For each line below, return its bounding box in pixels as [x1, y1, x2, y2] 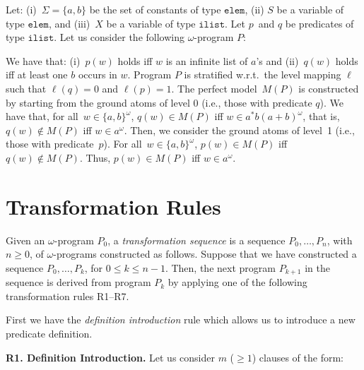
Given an [6, 232, 45, 247]
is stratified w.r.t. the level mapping [184, 67, 341, 82]
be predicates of [285, 16, 354, 30]
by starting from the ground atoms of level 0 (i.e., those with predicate [6, 95, 312, 109]
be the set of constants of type [89, 2, 221, 16]
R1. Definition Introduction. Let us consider [6, 350, 215, 364]
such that [6, 80, 47, 95]
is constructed [298, 80, 359, 95]
